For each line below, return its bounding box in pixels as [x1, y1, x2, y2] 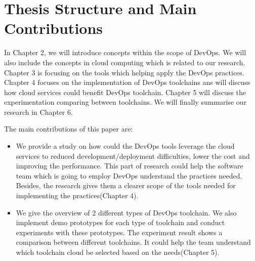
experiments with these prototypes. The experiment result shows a [16, 227, 223, 237]
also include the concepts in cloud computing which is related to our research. [4, 57, 245, 67]
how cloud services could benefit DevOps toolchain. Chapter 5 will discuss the [4, 86, 246, 97]
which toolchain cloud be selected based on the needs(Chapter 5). [16, 247, 220, 257]
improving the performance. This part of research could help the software [16, 160, 243, 171]
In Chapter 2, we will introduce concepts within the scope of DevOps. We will [4, 47, 246, 58]
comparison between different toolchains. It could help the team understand [16, 237, 251, 247]
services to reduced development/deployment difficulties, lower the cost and [16, 150, 250, 161]
